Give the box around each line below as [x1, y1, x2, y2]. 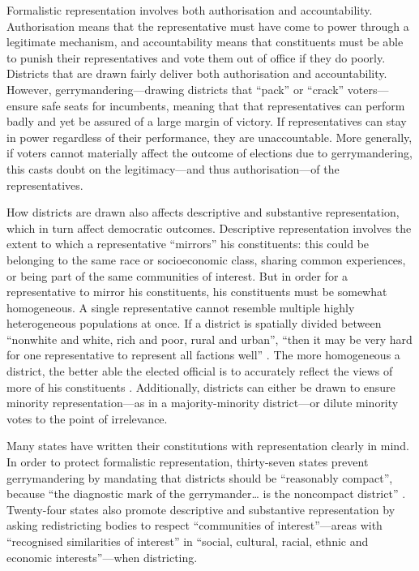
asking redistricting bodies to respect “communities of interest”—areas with [6, 517, 383, 534]
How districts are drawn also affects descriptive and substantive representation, [6, 204, 400, 221]
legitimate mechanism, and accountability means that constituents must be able [6, 33, 404, 50]
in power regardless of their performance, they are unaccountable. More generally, [6, 128, 413, 145]
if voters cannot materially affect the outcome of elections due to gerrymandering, [6, 144, 413, 161]
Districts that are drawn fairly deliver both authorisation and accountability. [6, 65, 387, 82]
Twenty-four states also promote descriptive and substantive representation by [6, 500, 395, 517]
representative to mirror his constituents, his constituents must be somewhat [6, 283, 387, 300]
